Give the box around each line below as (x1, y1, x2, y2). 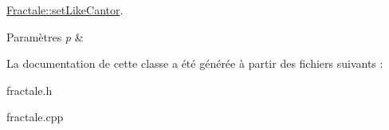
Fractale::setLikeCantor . (6, 2, 124, 18)
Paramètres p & (6, 28, 84, 45)
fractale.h (6, 81, 53, 98)
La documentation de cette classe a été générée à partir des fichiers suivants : (6, 55, 383, 72)
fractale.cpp (6, 108, 64, 125)
